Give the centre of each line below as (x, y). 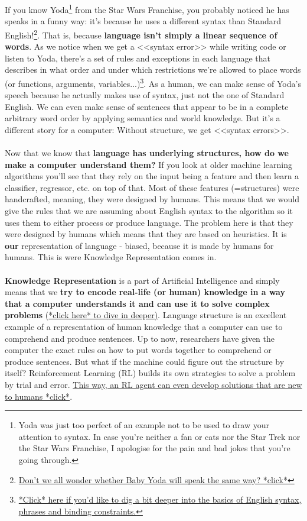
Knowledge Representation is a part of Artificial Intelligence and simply (142, 280)
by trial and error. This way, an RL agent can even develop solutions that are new (153, 384)
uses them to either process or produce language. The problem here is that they (149, 222)
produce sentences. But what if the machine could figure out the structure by (145, 361)
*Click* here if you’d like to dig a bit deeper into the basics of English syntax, (160, 499)
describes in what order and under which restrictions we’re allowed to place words (153, 69)
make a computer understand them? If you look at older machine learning (148, 164)
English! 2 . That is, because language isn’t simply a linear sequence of (141, 34)
